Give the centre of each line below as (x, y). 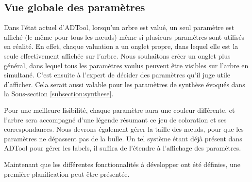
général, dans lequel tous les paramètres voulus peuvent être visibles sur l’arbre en (126, 65)
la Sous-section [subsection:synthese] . (59, 94)
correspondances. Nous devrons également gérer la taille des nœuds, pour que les (124, 129)
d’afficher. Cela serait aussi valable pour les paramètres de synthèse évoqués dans (125, 84)
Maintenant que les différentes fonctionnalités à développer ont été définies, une (122, 164)
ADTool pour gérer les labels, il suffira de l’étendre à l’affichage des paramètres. (123, 148)
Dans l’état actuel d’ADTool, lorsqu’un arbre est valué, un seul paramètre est (119, 27)
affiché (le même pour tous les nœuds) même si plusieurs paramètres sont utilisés (124, 37)
